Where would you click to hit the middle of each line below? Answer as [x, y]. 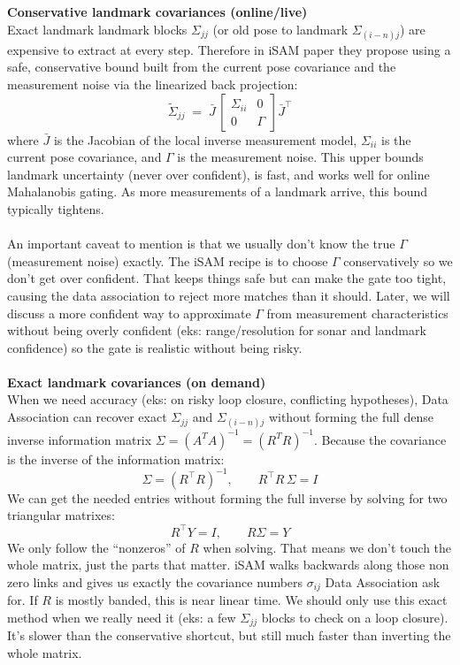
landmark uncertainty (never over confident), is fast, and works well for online [218, 174]
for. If [23, 600]
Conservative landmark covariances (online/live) [157, 11]
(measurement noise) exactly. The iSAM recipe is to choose [168, 260]
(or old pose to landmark [280, 29]
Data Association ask [383, 581]
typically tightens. [56, 208]
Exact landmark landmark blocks [97, 29]
